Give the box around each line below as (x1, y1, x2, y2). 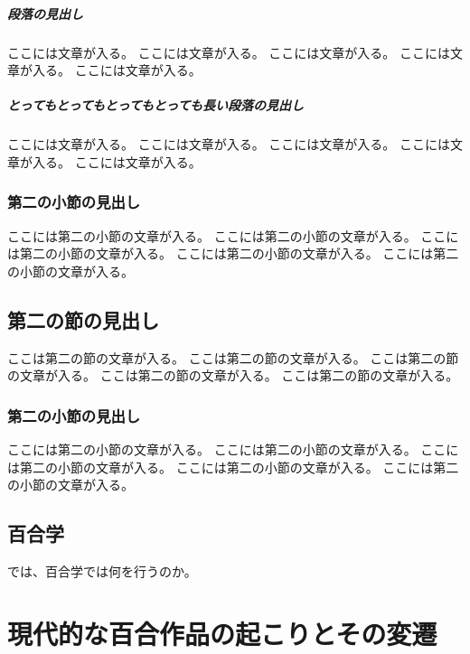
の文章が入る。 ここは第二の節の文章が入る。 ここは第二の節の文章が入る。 (7, 366, 459, 385)
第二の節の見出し (7, 305, 159, 333)
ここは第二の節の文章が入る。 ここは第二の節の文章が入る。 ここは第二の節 (7, 348, 459, 367)
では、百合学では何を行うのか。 (7, 562, 197, 581)
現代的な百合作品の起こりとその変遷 (7, 614, 437, 651)
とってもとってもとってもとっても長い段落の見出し (7, 96, 304, 115)
